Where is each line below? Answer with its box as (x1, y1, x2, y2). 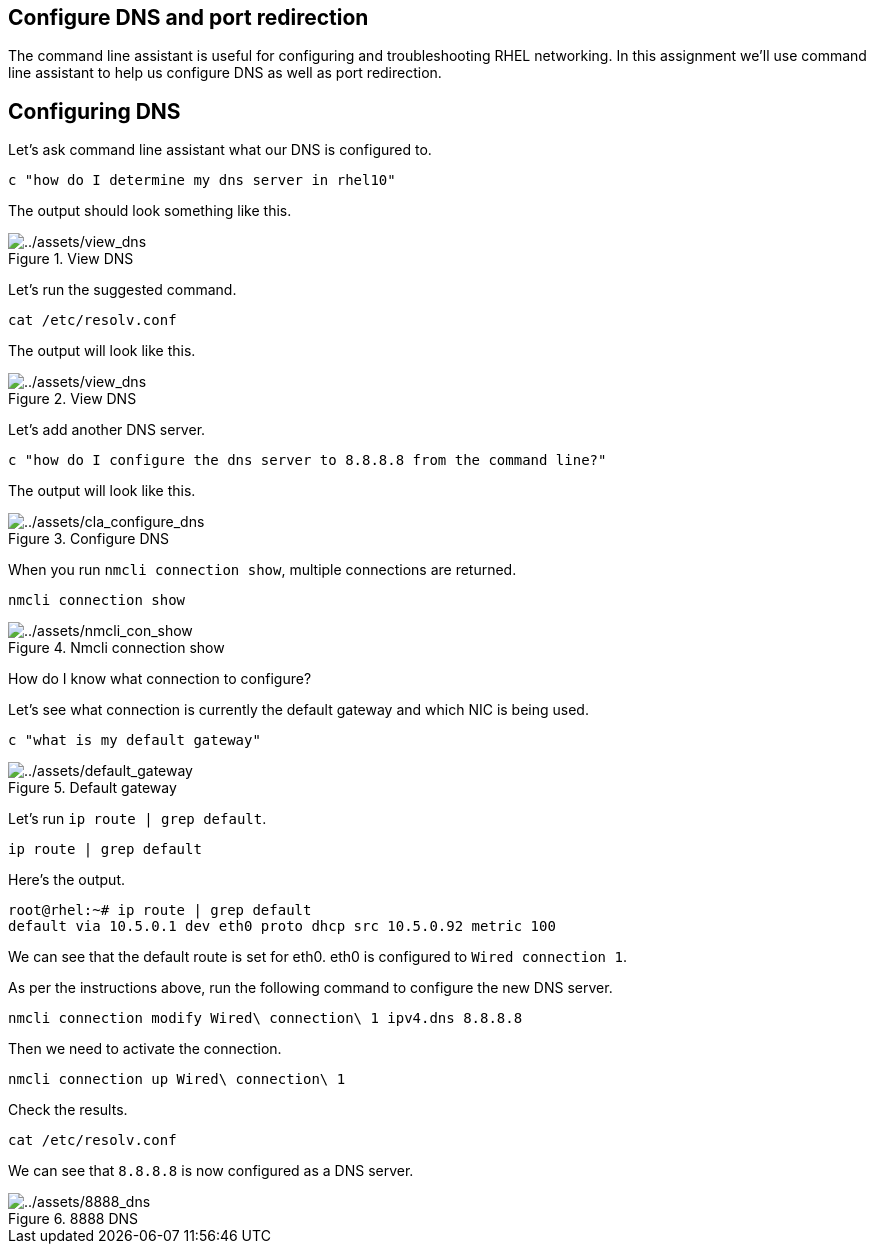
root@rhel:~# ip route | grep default (8, 902, 312, 919)
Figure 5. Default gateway (8, 779, 177, 797)
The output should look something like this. (8, 202, 292, 220)
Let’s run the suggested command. (8, 281, 237, 299)
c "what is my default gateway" (8, 732, 261, 749)
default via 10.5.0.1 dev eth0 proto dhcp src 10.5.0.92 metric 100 (8, 918, 556, 935)
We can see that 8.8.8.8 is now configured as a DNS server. (8, 1162, 414, 1180)
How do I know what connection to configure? (8, 670, 312, 688)
